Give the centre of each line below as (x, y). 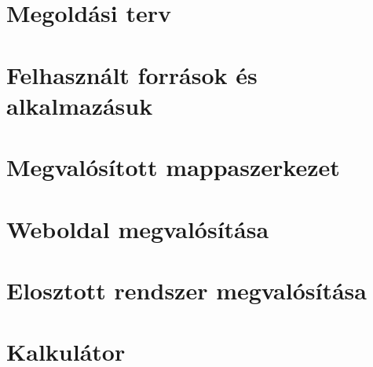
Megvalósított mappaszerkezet (173, 167)
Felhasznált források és (132, 74)
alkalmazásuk (80, 105)
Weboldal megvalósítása (138, 228)
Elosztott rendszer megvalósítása (186, 290)
